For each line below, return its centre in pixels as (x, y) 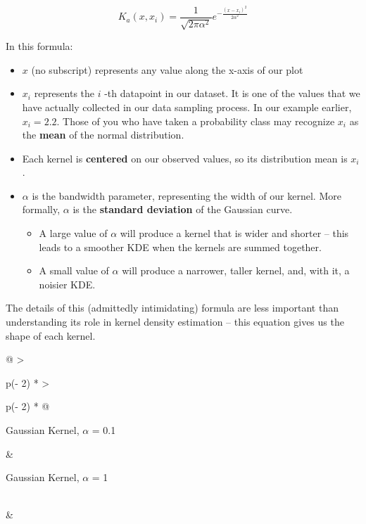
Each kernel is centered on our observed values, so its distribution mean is (185, 158)
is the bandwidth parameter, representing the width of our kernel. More (187, 195)
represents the (64, 93)
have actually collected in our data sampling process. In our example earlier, (187, 107)
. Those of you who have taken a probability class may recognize (196, 121)
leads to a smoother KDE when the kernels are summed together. (180, 247)
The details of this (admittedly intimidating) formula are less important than (172, 308)
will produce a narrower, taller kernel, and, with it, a (236, 270)
